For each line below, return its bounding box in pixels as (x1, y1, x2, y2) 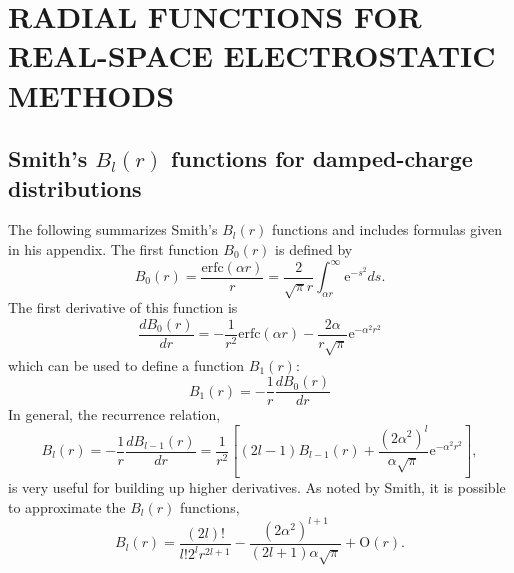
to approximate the (8, 496, 126, 517)
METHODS (8, 74, 175, 115)
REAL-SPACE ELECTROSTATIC (8, 35, 496, 76)
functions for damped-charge (171, 143, 473, 174)
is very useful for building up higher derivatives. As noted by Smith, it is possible (8, 476, 506, 497)
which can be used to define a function (8, 354, 245, 375)
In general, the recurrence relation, (8, 404, 221, 425)
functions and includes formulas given (271, 219, 503, 240)
